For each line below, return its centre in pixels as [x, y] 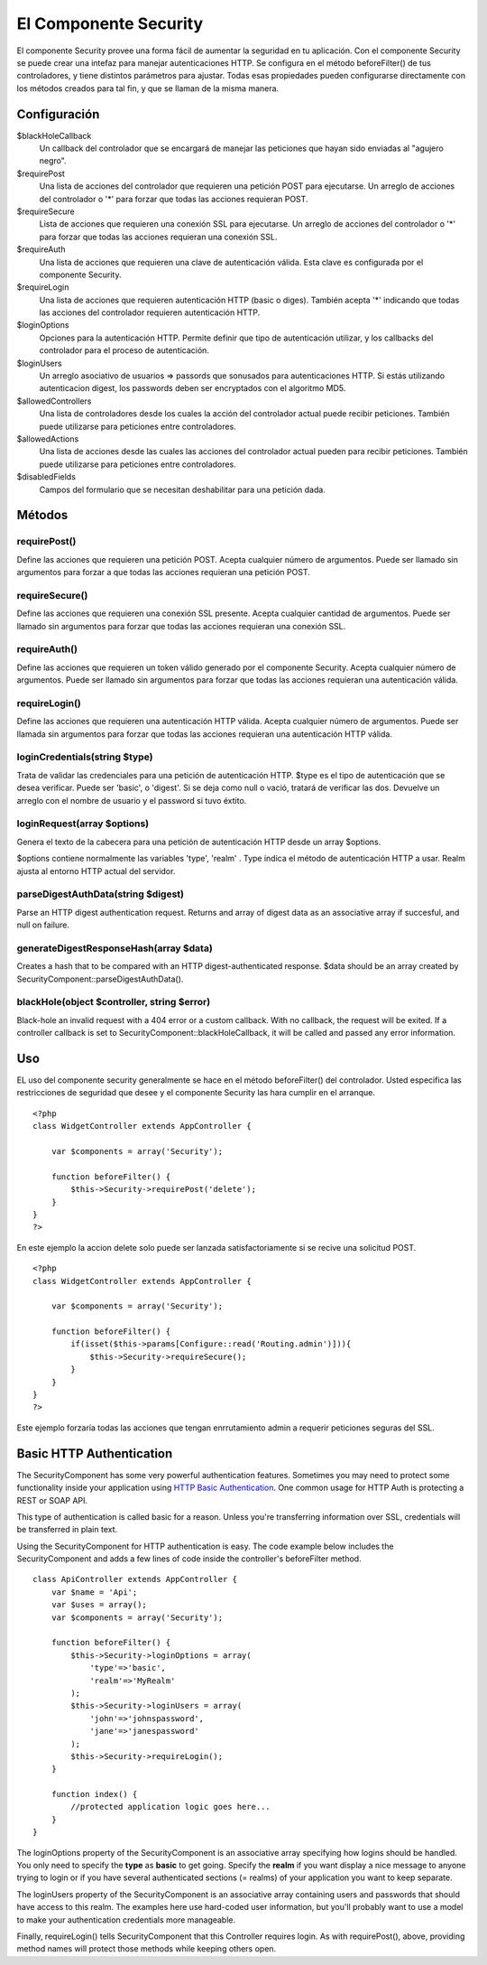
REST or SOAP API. [52, 1500]
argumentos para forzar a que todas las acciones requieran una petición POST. [163, 573]
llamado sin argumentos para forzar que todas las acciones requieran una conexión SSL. [181, 626]
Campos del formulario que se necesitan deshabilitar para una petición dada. [183, 489]
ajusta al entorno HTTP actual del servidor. [96, 871]
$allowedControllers [54, 401]
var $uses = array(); [99, 1605]
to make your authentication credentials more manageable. [126, 1920]
